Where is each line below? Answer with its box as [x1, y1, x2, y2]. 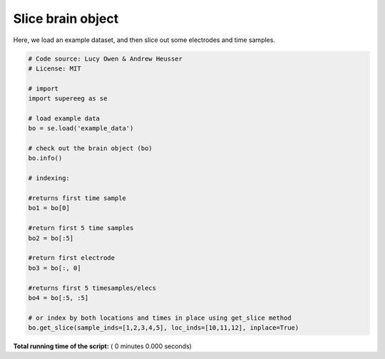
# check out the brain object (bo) [28, 145, 153, 152]
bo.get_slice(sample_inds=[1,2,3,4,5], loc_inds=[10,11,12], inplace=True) [28, 324, 299, 332]
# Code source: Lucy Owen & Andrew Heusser [28, 54, 183, 63]
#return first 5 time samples [28, 224, 134, 232]
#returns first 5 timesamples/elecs [28, 283, 157, 292]
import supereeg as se [28, 95, 108, 103]
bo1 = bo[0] [28, 204, 71, 212]
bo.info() [28, 154, 63, 162]
